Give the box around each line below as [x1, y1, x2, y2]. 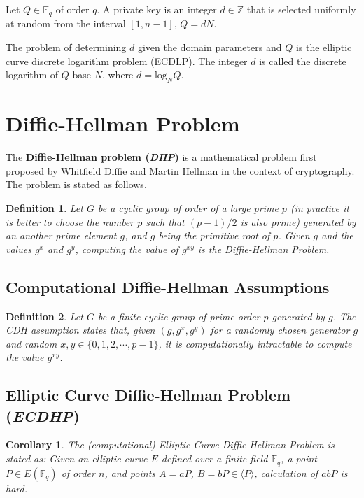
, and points [104, 465, 156, 480]
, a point [281, 451, 317, 466]
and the [321, 228, 353, 243]
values [6, 241, 31, 256]
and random [6, 336, 57, 350]
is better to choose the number [6, 214, 134, 229]
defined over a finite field [161, 451, 268, 466]
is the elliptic [295, 40, 352, 55]
